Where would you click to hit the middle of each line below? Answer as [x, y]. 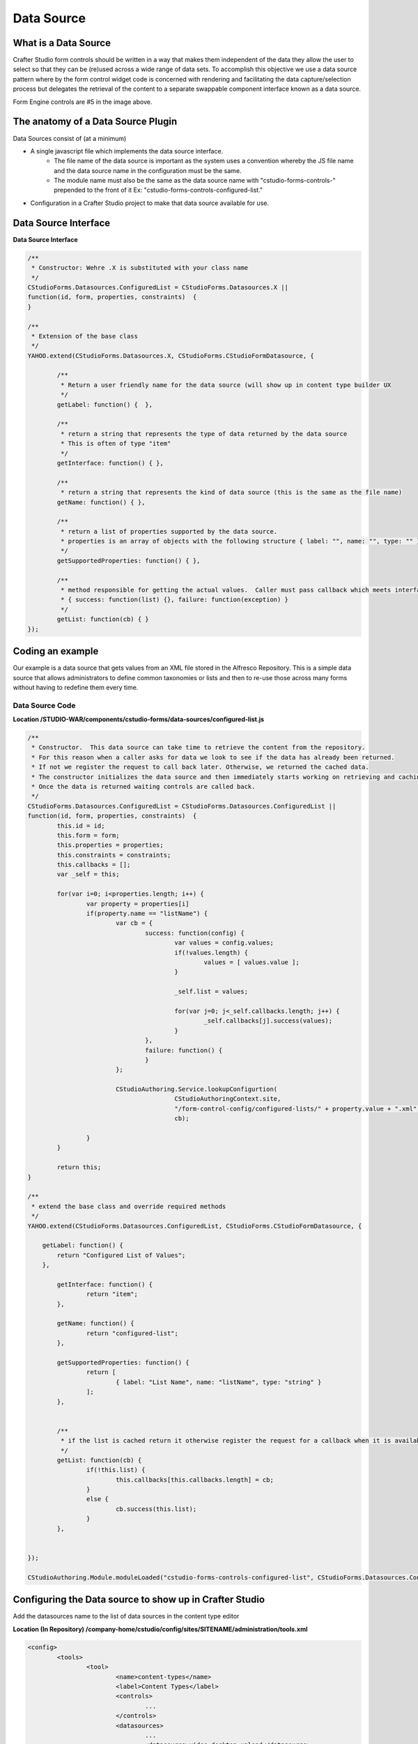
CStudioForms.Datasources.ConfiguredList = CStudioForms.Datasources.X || [158, 287]
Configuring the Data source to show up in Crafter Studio [139, 1600]
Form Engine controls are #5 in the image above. [83, 102]
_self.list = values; [211, 992]
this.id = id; [81, 826]
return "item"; [112, 1294]
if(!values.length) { [211, 953]
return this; [79, 1167]
